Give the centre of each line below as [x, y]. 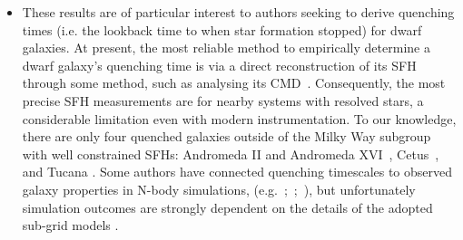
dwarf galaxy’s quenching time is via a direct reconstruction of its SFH [219, 65]
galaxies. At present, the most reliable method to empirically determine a [226, 48]
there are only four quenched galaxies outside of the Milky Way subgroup [227, 136]
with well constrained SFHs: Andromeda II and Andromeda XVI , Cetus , [231, 154]
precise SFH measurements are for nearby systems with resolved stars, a [223, 100]
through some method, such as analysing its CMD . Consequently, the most [234, 83]
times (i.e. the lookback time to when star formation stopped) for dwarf [222, 29]
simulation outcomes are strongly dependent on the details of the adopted [227, 207]
